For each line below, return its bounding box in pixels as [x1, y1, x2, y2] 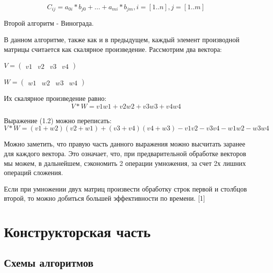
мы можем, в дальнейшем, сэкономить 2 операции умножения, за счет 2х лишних [4, 158, 246, 168]
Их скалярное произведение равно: [4, 93, 107, 103]
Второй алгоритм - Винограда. [4, 18, 94, 28]
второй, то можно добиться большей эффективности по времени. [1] [4, 193, 205, 203]
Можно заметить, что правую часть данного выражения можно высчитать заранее [4, 139, 245, 149]
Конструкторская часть [4, 222, 151, 241]
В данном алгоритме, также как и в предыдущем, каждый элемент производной [4, 34, 240, 45]
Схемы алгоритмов [4, 255, 94, 270]
